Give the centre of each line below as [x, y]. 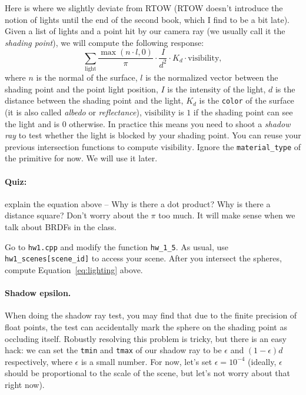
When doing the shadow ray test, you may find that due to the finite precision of [151, 315]
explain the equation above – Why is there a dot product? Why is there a [138, 203]
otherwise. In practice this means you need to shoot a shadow [180, 123]
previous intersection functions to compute [82, 146]
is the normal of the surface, [87, 77]
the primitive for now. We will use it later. [81, 158]
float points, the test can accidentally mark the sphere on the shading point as [146, 326]
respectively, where [39, 361]
